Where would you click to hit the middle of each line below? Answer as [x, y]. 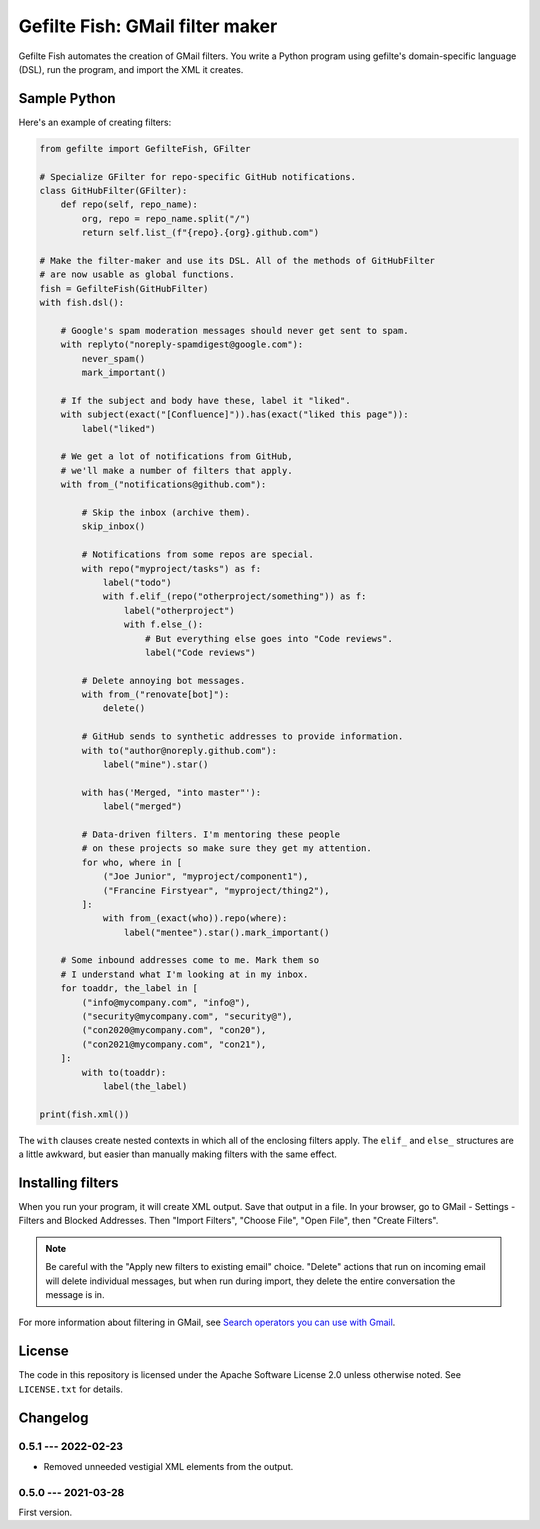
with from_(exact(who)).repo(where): [195, 918]
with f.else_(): [163, 624]
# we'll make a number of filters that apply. [177, 470]
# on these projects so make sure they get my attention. [226, 848]
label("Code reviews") [201, 652]
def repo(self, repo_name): [129, 204]
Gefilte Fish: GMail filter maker [148, 26]
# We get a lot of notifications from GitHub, [177, 456]
